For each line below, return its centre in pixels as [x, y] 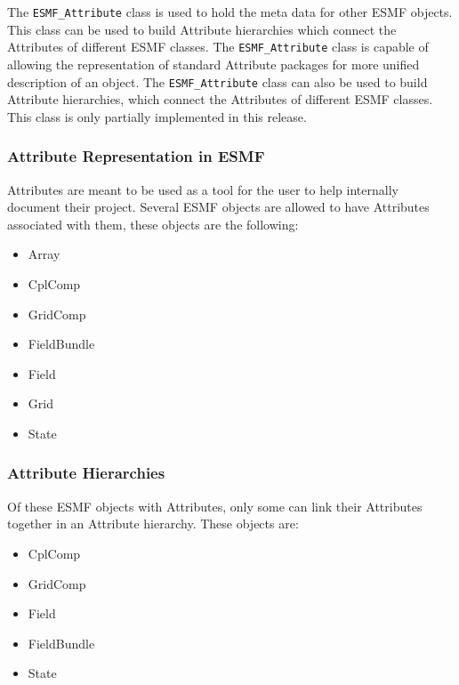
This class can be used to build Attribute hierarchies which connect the [202, 29]
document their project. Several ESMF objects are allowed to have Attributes [218, 207]
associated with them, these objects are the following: [153, 224]
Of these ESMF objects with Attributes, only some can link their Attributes [215, 506]
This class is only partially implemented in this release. [157, 116]
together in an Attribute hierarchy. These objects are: [153, 524]
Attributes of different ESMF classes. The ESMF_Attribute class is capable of [218, 47]
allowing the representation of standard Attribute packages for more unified [213, 64]
